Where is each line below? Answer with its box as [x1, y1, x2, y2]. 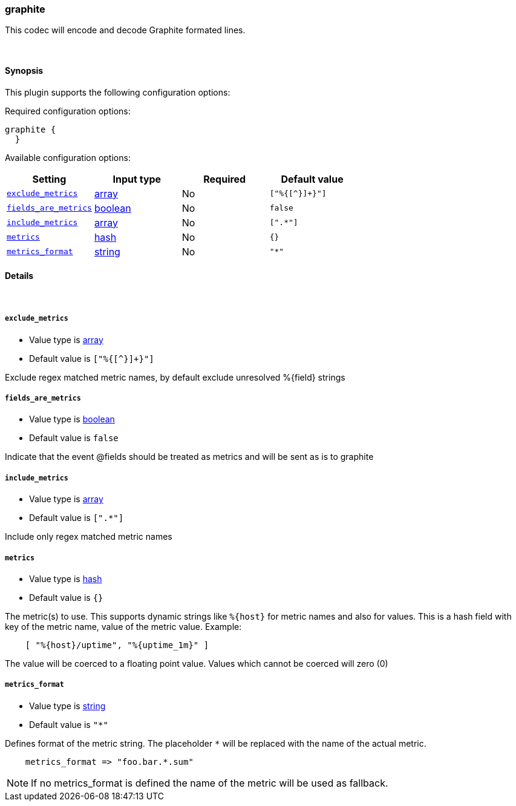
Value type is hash [29, 573, 102, 584]
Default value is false [29, 433, 119, 444]
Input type [113, 172, 162, 185]
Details [5, 270, 34, 281]
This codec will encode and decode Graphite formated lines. [5, 25, 246, 36]
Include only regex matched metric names [5, 531, 172, 542]
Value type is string [29, 700, 106, 711]
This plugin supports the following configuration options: [5, 87, 230, 97]
